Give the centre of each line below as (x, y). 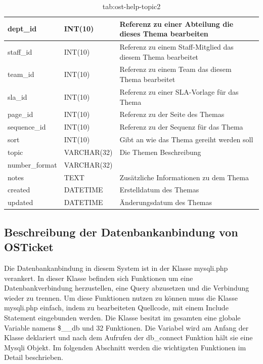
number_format (32, 164)
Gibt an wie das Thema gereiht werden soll (186, 139)
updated (20, 202)
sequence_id (27, 127)
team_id (21, 74)
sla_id (17, 96)
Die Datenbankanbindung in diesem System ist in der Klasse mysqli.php (116, 268)
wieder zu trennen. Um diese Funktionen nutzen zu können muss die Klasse (121, 297)
